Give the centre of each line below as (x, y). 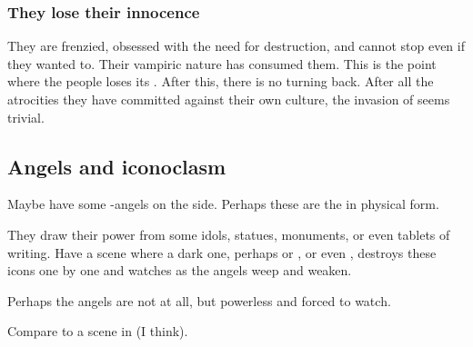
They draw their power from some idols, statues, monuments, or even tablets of (229, 234)
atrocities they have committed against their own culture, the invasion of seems (229, 99)
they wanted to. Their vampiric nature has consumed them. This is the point (222, 63)
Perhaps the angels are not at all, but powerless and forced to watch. (199, 300)
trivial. (26, 117)
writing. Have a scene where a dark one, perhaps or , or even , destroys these (222, 252)
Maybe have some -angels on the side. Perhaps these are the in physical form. (223, 204)
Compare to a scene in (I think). (98, 331)
